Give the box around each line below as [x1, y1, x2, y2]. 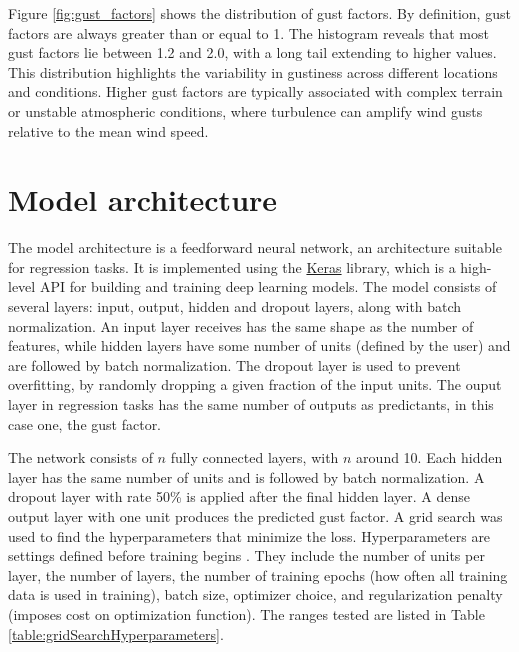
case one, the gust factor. [8, 413, 162, 434]
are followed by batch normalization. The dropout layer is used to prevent [8, 354, 461, 375]
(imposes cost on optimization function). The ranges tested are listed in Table [8, 603, 485, 624]
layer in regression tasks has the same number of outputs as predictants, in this [8, 394, 494, 415]
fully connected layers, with [170, 447, 339, 468]
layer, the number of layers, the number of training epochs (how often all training [8, 564, 508, 585]
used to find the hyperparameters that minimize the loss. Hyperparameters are [8, 525, 491, 546]
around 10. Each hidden [356, 447, 503, 468]
